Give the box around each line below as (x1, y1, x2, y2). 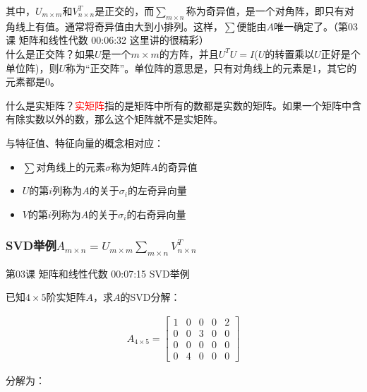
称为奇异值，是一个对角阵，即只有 (186, 4, 344, 18)
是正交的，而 (95, 4, 155, 18)
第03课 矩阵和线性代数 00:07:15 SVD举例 (6, 266, 190, 280)
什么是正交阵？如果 (6, 46, 95, 61)
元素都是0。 (6, 74, 60, 89)
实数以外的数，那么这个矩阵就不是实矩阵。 (25, 112, 223, 126)
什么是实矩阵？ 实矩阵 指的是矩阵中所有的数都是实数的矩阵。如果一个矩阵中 (6, 97, 351, 112)
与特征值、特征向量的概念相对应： (6, 135, 164, 150)
